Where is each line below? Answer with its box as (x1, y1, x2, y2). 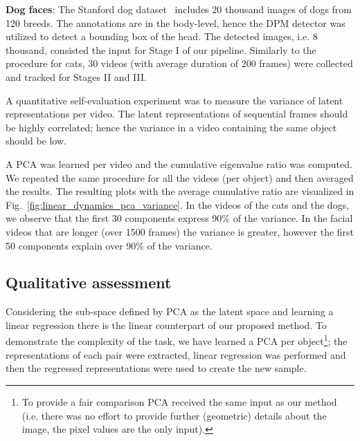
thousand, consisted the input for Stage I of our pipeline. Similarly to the (6, 42, 316, 57)
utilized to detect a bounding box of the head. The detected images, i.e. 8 (6, 29, 318, 44)
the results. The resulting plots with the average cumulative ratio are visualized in (6, 184, 354, 198)
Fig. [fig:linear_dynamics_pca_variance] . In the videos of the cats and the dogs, (6, 197, 350, 212)
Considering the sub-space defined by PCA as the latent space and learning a (6, 304, 334, 319)
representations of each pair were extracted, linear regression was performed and (6, 347, 346, 362)
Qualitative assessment (6, 272, 172, 293)
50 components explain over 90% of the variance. (6, 238, 213, 252)
